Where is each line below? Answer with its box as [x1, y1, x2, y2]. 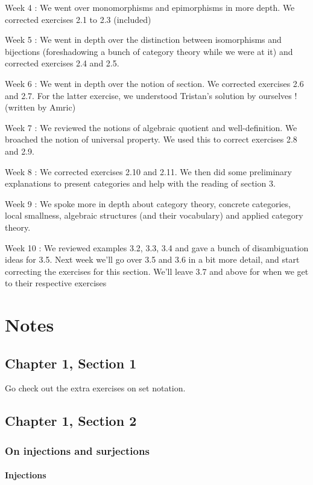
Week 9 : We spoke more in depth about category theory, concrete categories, [5, 197, 291, 210]
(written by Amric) [5, 101, 76, 114]
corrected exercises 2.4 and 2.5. [5, 57, 119, 69]
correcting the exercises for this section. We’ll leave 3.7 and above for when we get [5, 265, 309, 277]
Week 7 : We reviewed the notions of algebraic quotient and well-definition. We [5, 121, 297, 133]
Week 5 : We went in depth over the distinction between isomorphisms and [5, 33, 282, 46]
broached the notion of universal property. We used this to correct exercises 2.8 [5, 133, 297, 146]
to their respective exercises [5, 277, 107, 289]
